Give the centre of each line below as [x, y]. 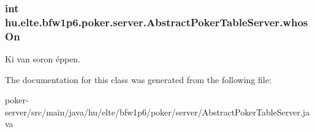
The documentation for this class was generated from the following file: [138, 79]
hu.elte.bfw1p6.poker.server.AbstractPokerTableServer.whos [157, 22]
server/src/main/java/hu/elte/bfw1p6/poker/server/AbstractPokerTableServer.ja [157, 112]
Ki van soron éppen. [43, 59]
